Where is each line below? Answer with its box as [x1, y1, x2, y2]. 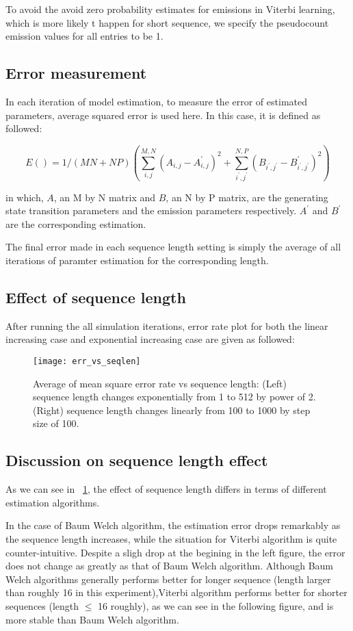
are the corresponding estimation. [5, 216, 146, 231]
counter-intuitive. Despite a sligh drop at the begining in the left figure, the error [5, 545, 345, 559]
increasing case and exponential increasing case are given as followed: [5, 332, 295, 346]
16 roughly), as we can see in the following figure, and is [98, 598, 334, 613]
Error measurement [5, 62, 147, 83]
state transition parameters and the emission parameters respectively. [5, 203, 297, 218]
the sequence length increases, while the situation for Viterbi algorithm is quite [5, 531, 337, 545]
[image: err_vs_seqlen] [33, 356, 141, 366]
